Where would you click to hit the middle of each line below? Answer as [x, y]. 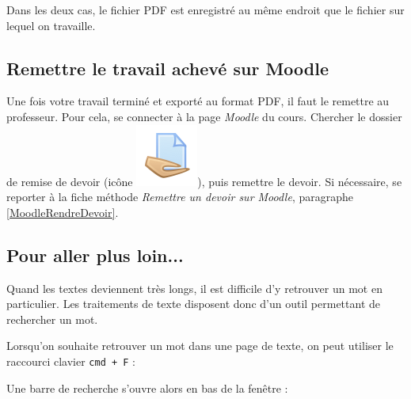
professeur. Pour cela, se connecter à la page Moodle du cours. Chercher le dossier [204, 116]
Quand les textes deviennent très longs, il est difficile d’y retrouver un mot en [194, 288]
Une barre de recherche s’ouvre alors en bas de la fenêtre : [147, 388]
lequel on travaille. [51, 25]
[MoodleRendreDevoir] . [63, 212]
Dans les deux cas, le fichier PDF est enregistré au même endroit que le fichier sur [205, 9]
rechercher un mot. [52, 319]
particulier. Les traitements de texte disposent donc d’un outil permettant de [193, 304]
